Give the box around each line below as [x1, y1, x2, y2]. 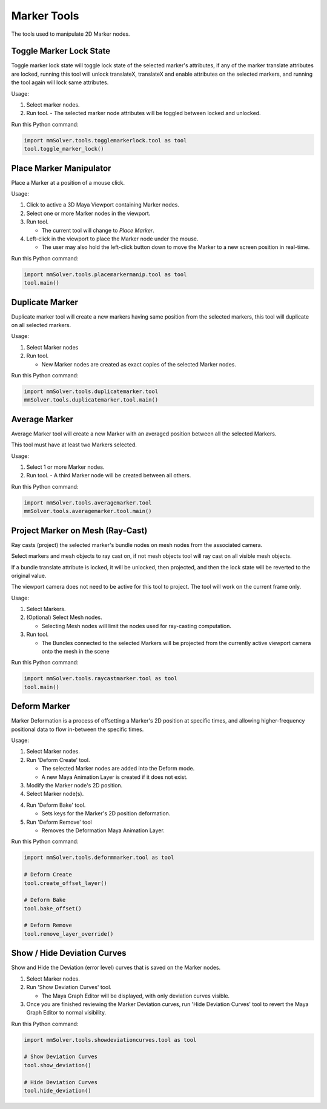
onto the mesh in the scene [41, 648, 110, 655]
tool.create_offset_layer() [24, 879, 107, 887]
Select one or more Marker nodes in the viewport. [26, 210, 151, 217]
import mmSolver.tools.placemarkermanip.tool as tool [24, 271, 187, 278]
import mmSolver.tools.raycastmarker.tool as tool [24, 675, 178, 682]
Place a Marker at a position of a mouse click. [11, 179, 125, 186]
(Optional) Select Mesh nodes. [26, 614, 102, 621]
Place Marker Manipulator [11, 163, 111, 173]
